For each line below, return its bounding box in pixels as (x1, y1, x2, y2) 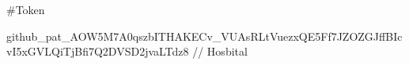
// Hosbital (192, 43, 248, 60)
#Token (6, 2, 45, 17)
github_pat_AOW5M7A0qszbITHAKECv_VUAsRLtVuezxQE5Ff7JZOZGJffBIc (6, 27, 403, 44)
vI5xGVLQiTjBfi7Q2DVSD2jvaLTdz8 (6, 43, 189, 60)
